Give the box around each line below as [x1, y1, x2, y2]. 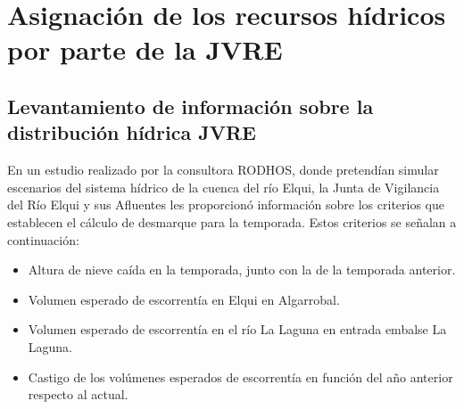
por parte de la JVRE [7, 31, 283, 68]
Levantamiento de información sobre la [7, 92, 374, 119]
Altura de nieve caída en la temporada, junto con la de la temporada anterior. [28, 260, 456, 279]
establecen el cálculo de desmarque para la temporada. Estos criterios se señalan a [7, 212, 457, 231]
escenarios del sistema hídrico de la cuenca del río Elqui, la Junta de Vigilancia [7, 177, 440, 196]
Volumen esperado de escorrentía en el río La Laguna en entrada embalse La [28, 320, 447, 339]
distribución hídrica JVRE [7, 119, 256, 146]
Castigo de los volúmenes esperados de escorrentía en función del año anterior [28, 367, 453, 386]
